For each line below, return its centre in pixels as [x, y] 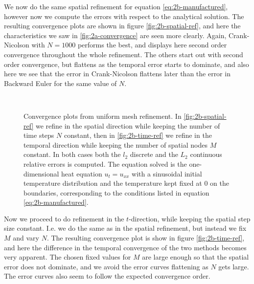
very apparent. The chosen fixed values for [68, 257]
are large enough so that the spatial [196, 257]
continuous [206, 154]
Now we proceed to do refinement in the [64, 218]
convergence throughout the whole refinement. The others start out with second [124, 54]
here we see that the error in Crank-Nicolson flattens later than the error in [117, 74]
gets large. [234, 266]
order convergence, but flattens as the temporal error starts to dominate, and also [127, 64]
